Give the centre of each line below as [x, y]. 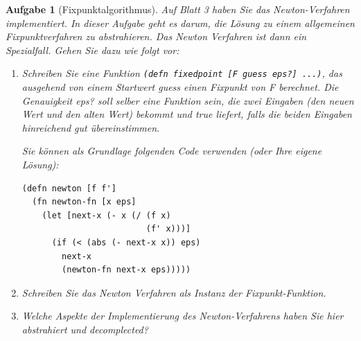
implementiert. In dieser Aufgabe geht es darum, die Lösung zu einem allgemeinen [180, 23]
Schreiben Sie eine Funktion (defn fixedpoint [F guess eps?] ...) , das [182, 73]
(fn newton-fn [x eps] [84, 202]
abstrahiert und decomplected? [85, 329]
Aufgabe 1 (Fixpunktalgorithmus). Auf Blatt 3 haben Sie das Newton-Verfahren [178, 9]
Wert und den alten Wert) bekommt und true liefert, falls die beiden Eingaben [187, 114]
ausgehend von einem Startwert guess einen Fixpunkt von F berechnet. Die [180, 87]
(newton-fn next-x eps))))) [126, 270]
